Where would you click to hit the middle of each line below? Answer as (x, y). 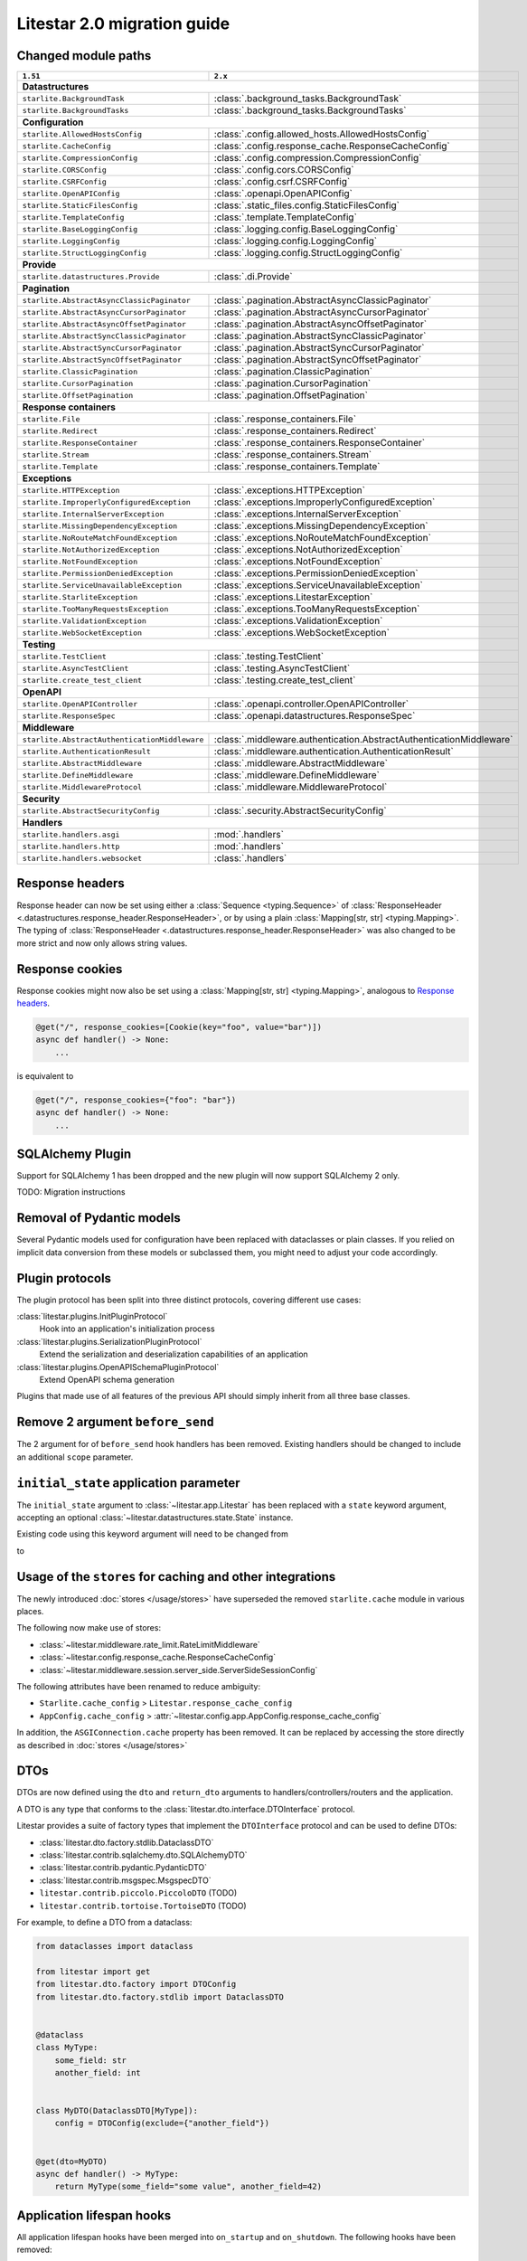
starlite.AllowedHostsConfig (82, 134)
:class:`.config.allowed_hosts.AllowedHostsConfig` (321, 134)
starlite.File (51, 419)
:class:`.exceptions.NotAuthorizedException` (308, 550)
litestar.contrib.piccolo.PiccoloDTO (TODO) (138, 1893)
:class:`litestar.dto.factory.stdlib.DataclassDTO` (127, 1842)
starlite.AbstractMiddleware (82, 763)
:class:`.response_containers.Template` (297, 467)
